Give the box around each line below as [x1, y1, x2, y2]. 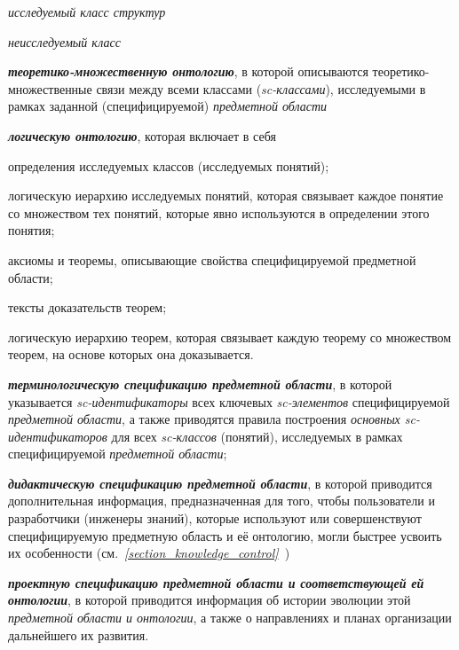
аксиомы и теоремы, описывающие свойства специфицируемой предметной [8, 250, 416, 269]
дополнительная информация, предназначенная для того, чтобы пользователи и [8, 491, 435, 510]
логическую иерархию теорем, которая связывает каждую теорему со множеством [8, 327, 452, 346]
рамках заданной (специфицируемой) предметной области [8, 97, 328, 115]
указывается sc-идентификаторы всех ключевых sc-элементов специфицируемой [8, 392, 450, 411]
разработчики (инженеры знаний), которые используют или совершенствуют [8, 509, 422, 528]
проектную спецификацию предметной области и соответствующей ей [8, 573, 424, 591]
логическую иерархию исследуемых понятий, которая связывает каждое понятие [8, 186, 444, 205]
